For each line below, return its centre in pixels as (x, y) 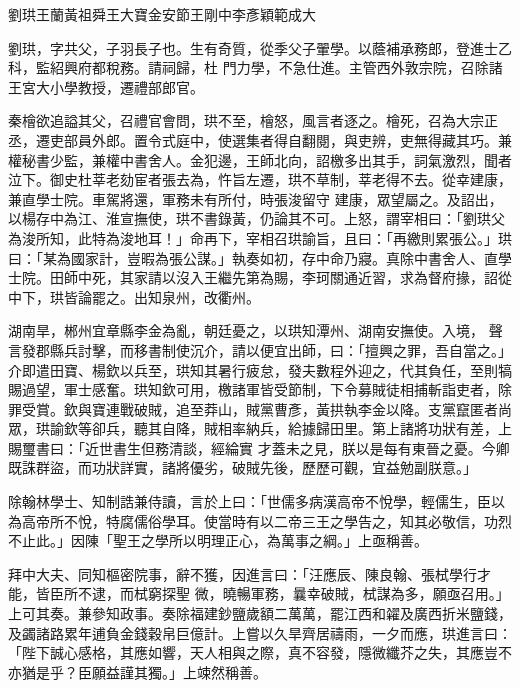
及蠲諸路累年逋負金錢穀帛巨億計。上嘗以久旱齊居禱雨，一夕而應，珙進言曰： (260, 632)
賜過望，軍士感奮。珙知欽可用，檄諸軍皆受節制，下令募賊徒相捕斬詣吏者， (253, 389)
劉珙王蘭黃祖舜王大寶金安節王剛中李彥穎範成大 (162, 14)
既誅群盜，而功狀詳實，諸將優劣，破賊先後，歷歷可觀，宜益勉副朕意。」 (242, 467)
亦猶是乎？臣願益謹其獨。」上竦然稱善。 (137, 671)
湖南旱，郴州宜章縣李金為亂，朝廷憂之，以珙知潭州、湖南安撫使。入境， (246, 330)
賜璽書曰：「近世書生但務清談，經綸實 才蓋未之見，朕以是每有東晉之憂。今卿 (259, 447)
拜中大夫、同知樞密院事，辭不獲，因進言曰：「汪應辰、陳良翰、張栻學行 (242, 573)
